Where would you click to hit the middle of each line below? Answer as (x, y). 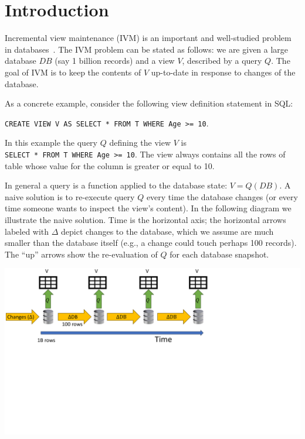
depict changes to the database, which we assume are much (167, 231)
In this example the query (51, 143)
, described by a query (222, 61)
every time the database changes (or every (222, 196)
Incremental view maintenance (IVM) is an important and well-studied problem (148, 38)
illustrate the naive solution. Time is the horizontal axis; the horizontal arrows (145, 219)
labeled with (27, 231)
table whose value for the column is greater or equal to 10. (110, 165)
